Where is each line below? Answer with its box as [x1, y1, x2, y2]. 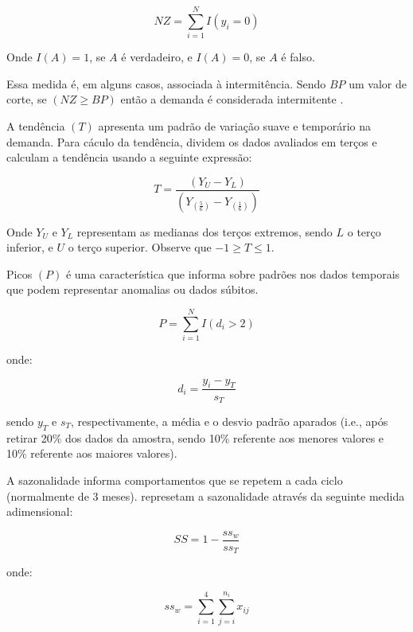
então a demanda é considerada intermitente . [120, 91, 344, 107]
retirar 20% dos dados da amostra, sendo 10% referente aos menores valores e [6, 429, 384, 446]
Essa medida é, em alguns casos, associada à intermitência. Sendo [6, 75, 326, 92]
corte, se [6, 91, 47, 107]
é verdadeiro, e [121, 49, 193, 65]
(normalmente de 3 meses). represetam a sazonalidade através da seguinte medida [6, 487, 405, 504]
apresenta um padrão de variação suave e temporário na [98, 117, 372, 134]
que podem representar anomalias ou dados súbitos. [6, 281, 259, 298]
